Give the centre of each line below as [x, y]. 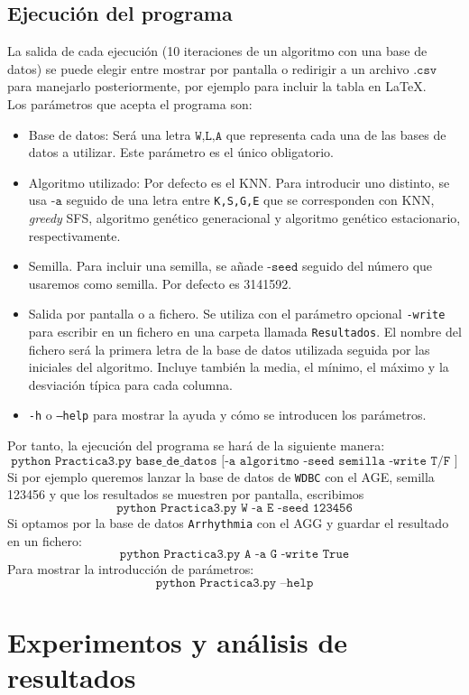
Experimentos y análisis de [178, 642]
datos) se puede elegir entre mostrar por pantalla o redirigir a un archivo [208, 68]
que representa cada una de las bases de [336, 134]
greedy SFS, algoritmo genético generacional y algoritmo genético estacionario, [244, 218]
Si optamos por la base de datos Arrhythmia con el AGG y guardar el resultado [228, 522]
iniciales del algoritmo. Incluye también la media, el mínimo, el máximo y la [239, 367]
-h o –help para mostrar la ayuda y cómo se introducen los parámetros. [227, 415]
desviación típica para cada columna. [130, 384]
